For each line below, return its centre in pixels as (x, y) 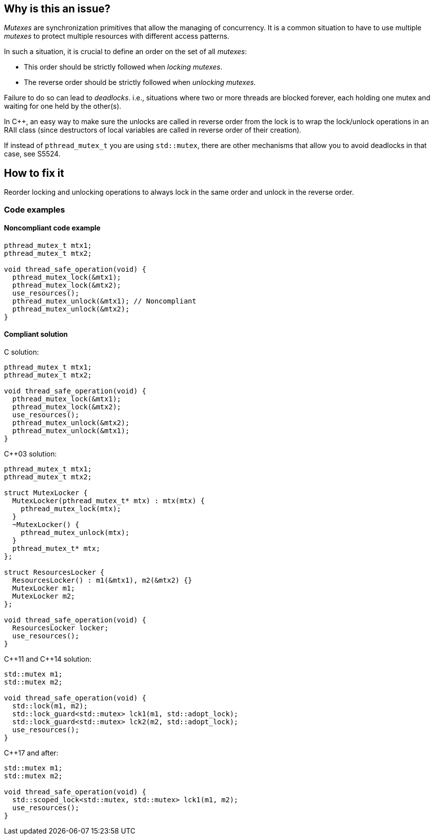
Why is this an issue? (57, 9)
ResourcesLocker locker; (60, 628)
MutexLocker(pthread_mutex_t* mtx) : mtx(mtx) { (108, 501)
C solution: (22, 352)
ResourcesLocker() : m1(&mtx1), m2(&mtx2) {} (102, 580)
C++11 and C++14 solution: (48, 659)
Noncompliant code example (52, 228)
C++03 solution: (31, 454)
